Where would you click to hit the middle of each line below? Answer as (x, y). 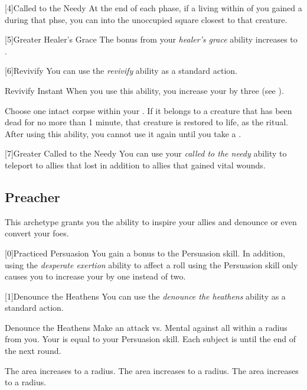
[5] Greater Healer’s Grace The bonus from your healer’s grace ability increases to (151, 39)
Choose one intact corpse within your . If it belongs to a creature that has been (148, 110)
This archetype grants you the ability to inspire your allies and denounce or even (151, 221)
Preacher (32, 196)
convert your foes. (37, 233)
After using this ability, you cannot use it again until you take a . (123, 133)
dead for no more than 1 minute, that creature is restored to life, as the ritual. (147, 122)
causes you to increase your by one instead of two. (95, 276)
